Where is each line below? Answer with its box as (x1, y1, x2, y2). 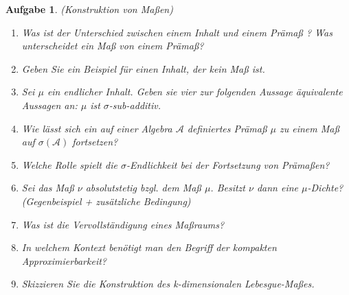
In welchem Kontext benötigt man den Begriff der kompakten (21, 240, 277, 255)
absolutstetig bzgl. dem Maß (85, 180, 201, 195)
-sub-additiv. (109, 97, 161, 112)
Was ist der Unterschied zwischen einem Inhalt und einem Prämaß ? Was (21, 25, 333, 39)
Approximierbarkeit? (21, 253, 106, 268)
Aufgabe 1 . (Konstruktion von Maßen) (5, 2, 173, 16)
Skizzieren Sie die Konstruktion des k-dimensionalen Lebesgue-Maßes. (21, 276, 315, 291)
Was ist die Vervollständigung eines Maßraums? (21, 217, 225, 231)
